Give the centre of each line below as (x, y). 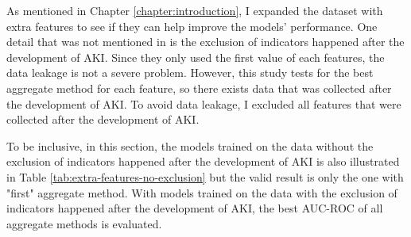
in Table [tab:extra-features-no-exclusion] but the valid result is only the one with (205, 176)
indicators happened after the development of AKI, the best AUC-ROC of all (195, 208)
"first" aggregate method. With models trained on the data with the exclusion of (202, 192)
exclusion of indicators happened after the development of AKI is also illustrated (203, 161)
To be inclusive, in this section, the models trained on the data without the (190, 145)
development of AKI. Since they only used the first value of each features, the (196, 57)
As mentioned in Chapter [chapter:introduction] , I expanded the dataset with (195, 10)
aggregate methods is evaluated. (84, 223)
